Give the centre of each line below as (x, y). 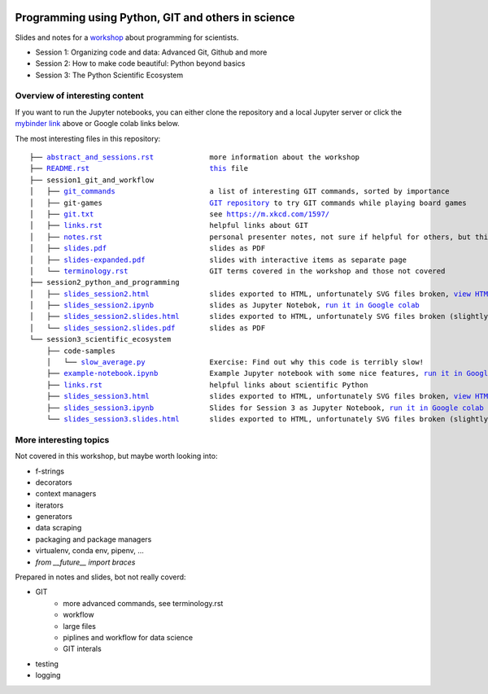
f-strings (50, 471)
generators (54, 517)
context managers (66, 494)
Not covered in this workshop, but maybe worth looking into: (116, 456)
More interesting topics (62, 439)
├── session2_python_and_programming (105, 282)
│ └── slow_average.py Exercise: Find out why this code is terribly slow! (235, 362)
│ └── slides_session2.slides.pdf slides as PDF (148, 328)
